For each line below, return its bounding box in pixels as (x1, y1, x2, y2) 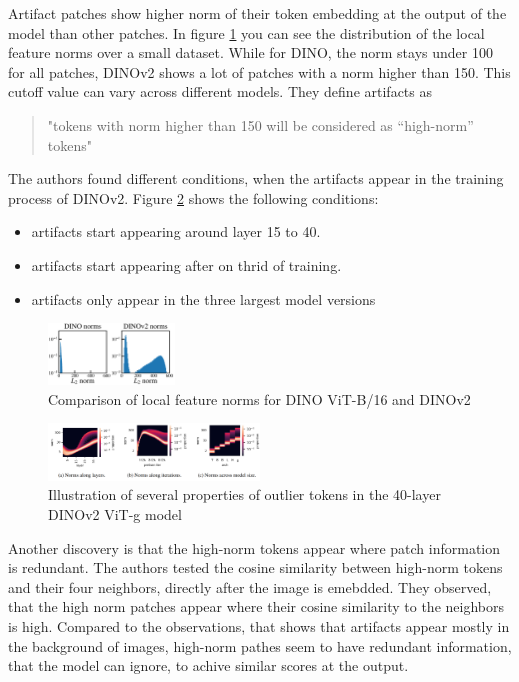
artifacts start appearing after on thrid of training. (31, 254, 342, 275)
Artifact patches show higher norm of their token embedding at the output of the (8, 3, 507, 23)
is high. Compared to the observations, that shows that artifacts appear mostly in (8, 615, 510, 636)
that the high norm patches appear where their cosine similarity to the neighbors (8, 596, 504, 617)
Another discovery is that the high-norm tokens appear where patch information (8, 537, 501, 558)
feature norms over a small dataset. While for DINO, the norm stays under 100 (8, 42, 493, 63)
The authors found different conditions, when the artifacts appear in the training (8, 168, 504, 189)
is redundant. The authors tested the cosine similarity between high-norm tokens (8, 557, 503, 578)
